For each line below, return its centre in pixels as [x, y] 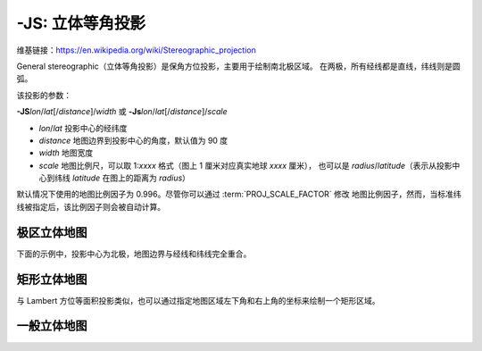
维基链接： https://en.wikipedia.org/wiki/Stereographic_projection [136, 50]
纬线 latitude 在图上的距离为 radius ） [122, 178]
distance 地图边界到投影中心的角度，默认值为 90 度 [133, 140]
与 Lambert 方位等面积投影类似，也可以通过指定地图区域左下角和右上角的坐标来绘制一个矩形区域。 [198, 300]
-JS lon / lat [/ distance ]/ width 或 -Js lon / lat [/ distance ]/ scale [122, 112]
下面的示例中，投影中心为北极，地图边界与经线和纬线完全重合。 [134, 254]
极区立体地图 [52, 232]
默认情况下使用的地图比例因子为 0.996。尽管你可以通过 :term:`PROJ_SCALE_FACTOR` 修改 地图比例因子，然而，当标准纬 [239, 194]
